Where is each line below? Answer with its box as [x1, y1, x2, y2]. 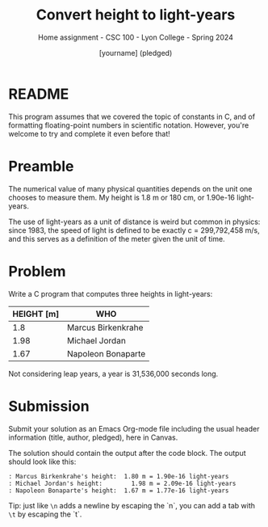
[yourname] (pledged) [98, 48, 173, 57]
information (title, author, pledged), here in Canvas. [8, 432, 178, 442]
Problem [8, 262, 66, 280]
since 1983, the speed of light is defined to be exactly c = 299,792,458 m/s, [8, 225, 260, 235]
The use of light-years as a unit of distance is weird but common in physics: [8, 217, 261, 226]
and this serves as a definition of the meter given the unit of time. [8, 234, 225, 243]
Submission [8, 397, 90, 415]
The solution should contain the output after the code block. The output [8, 448, 246, 457]
